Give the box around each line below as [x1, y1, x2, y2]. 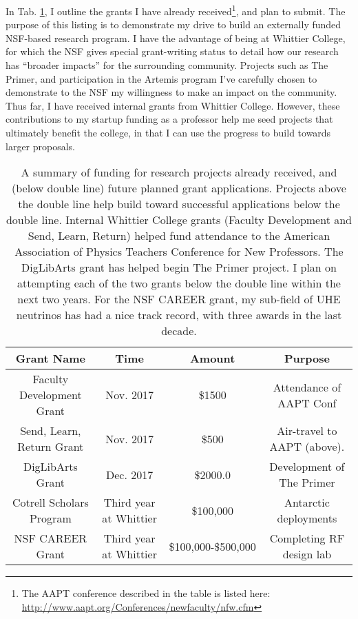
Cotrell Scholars [12, 494, 89, 511]
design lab [282, 546, 332, 562]
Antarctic [284, 494, 330, 511]
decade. [161, 323, 197, 339]
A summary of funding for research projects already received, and [21, 164, 337, 181]
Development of [269, 458, 345, 475]
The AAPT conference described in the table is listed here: [21, 586, 271, 600]
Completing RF [269, 530, 345, 547]
